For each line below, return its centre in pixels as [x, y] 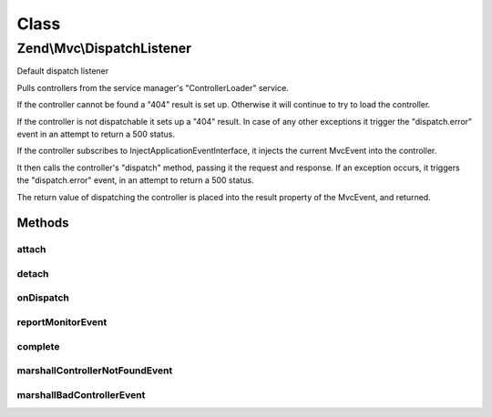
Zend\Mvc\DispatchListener [104, 48]
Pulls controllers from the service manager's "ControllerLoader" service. [153, 87]
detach [33, 273]
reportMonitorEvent [62, 321]
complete [38, 346]
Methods [43, 223]
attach [31, 249]
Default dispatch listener [63, 71]
